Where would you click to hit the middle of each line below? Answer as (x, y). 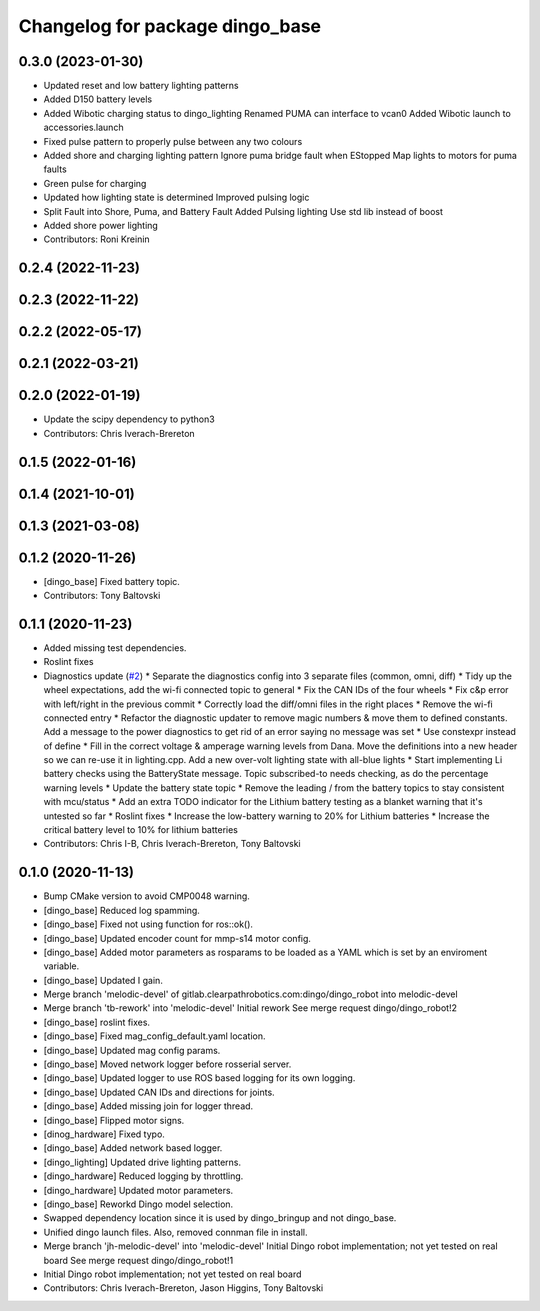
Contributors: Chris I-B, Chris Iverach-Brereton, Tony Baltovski (172, 844)
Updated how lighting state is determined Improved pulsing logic (176, 197)
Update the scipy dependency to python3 (129, 419)
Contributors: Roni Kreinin (96, 239)
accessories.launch (83, 127)
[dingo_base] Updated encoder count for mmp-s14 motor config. (177, 938)
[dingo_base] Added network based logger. (133, 1148)
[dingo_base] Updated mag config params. (132, 1050)
